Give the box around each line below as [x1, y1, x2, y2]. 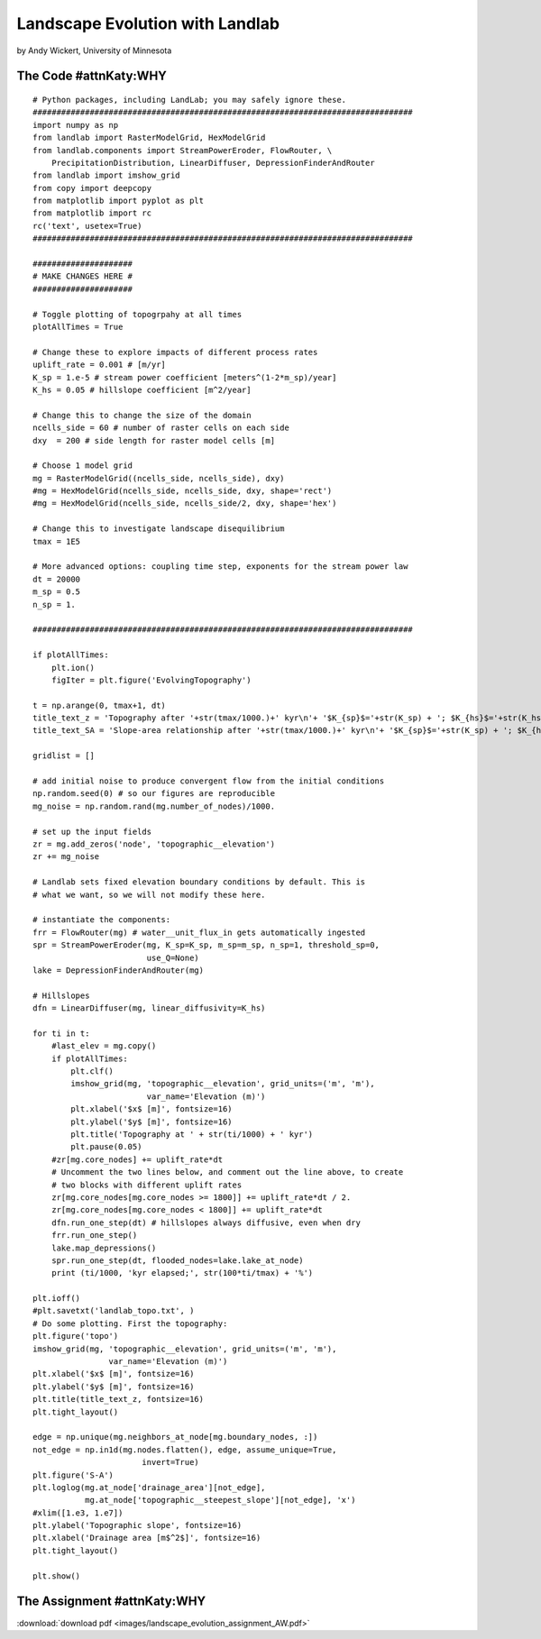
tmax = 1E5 [32, 536, 81, 546]
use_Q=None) [146, 952, 200, 963]
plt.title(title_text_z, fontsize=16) [32, 1394, 205, 1405]
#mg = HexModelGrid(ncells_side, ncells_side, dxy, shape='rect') [32, 486, 333, 496]
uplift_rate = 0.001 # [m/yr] [32, 360, 167, 370]
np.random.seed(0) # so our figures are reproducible [32, 789, 275, 799]
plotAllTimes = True [32, 321, 124, 332]
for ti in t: [32, 1028, 90, 1039]
